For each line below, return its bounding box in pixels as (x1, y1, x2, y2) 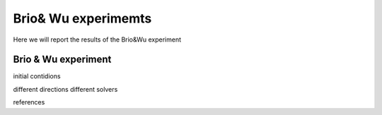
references (13, 98, 45, 107)
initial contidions (13, 72, 61, 80)
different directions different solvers (13, 85, 118, 93)
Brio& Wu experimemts (13, 11, 152, 26)
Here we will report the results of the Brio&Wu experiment (13, 35, 182, 44)
